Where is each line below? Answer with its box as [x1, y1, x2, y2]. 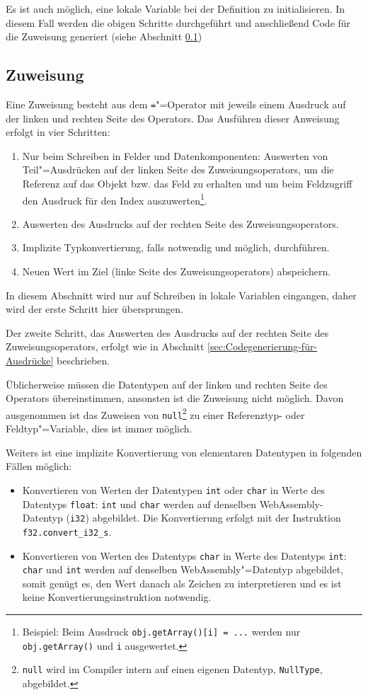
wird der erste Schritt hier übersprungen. [6, 301, 183, 316]
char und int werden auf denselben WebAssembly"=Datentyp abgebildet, [22, 562, 344, 577]
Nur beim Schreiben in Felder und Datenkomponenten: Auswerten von [22, 148, 328, 163]
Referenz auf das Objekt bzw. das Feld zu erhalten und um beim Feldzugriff [22, 176, 352, 191]
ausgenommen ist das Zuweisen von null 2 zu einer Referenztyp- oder [6, 405, 305, 422]
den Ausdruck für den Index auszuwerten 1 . [22, 190, 207, 207]
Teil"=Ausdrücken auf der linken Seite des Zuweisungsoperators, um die [22, 162, 334, 177]
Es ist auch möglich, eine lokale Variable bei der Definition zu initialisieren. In [6, 1, 345, 16]
